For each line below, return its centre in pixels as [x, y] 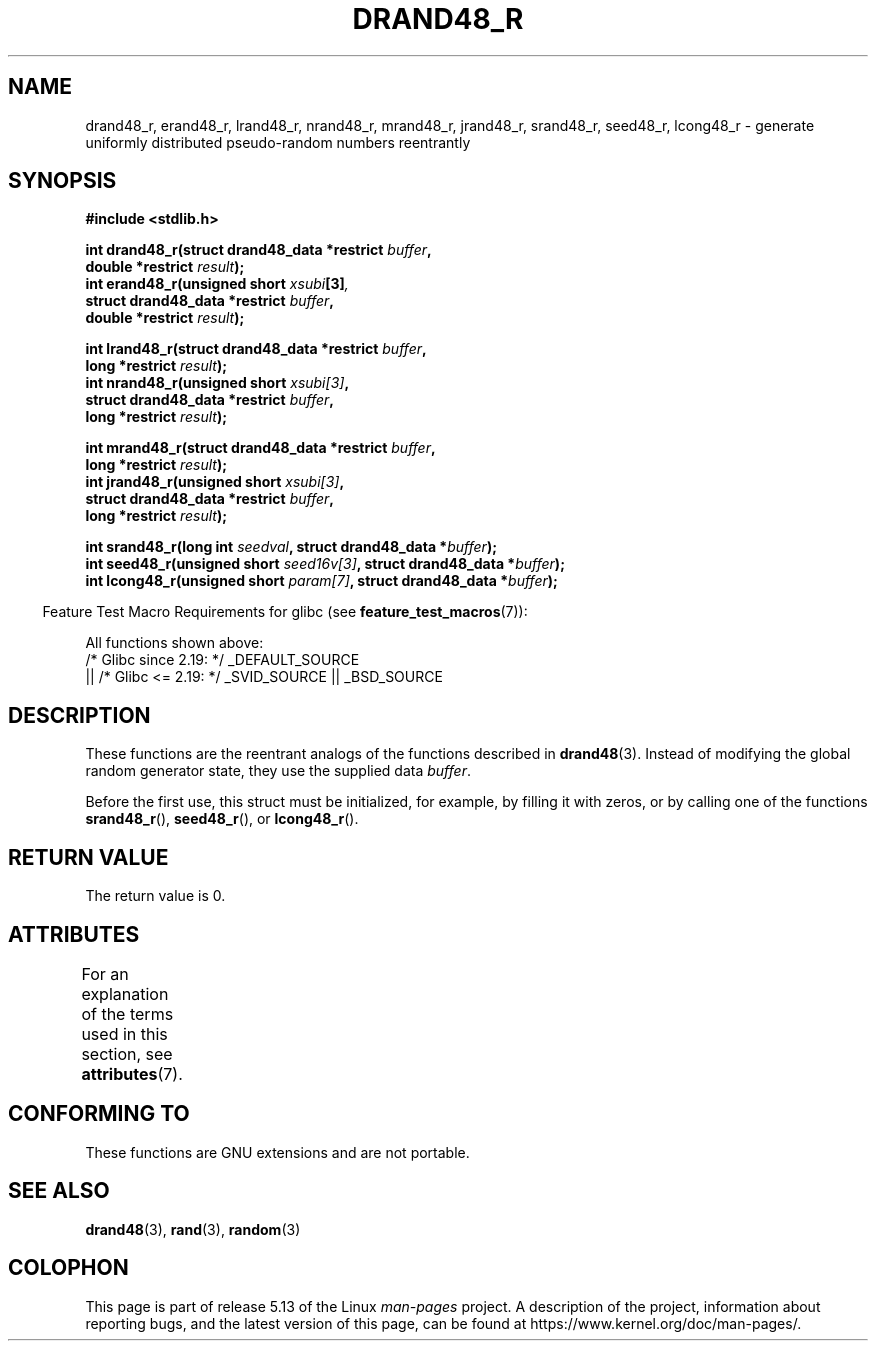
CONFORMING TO [99, 1114]
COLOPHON [68, 1268]
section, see [127, 1053]
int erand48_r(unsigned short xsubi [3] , [217, 284]
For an [105, 973]
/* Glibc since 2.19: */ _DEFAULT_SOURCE [222, 660]
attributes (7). [132, 1073]
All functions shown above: [174, 643]
